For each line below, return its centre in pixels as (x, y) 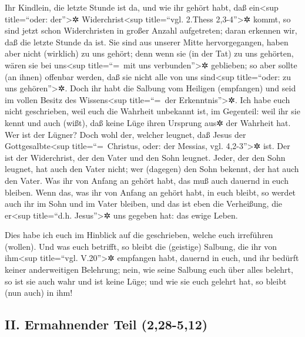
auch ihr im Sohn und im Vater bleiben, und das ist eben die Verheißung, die (144, 204)
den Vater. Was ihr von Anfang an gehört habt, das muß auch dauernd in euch (147, 180)
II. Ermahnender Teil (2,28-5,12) (106, 324)
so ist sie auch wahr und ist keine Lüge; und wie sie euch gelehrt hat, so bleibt (146, 281)
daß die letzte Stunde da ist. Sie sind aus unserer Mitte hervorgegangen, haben (147, 42)
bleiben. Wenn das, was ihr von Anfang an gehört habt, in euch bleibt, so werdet (150, 192)
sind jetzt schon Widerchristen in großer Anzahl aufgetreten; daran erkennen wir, (151, 30)
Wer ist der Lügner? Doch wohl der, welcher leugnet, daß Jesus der (125, 134)
